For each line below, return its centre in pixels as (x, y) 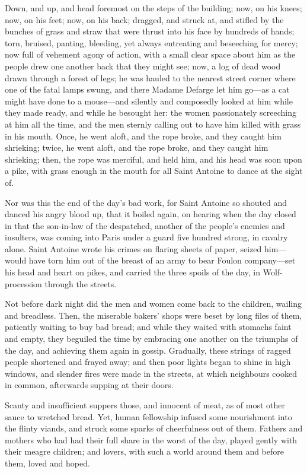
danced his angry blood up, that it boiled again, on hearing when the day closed (151, 214)
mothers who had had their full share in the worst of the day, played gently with (151, 439)
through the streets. (81, 283)
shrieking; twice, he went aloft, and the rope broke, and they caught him (137, 147)
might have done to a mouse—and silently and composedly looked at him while (149, 101)
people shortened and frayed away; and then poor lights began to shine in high (148, 362)
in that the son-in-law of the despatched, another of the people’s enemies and (145, 225)
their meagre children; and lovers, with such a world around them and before (145, 451)
